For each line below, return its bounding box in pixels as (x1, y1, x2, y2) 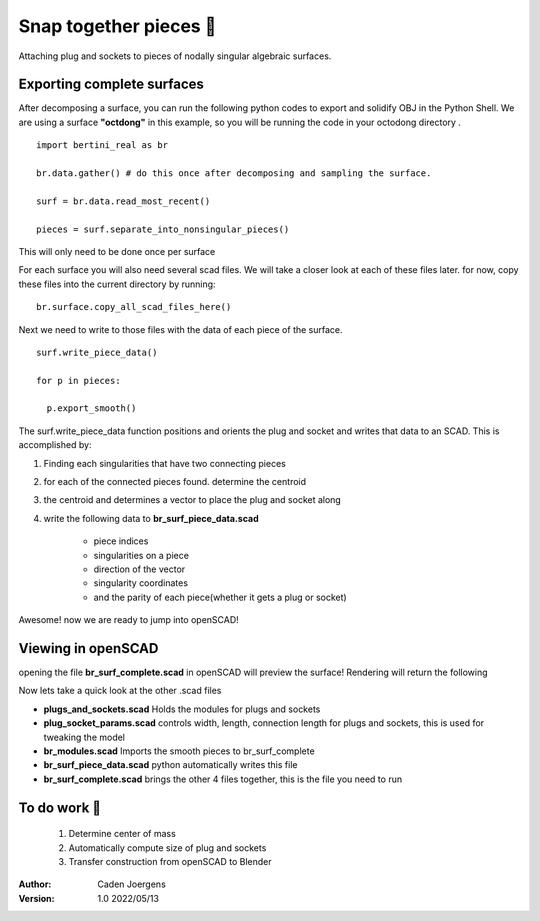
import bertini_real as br (36, 140, 169, 151)
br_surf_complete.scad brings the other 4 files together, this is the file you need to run (43, 773, 403, 785)
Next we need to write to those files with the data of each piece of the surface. (18, 323, 344, 335)
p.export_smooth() (46, 403, 137, 414)
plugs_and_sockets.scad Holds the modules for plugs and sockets (43, 703, 321, 715)
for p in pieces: (36, 375, 121, 386)
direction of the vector (93, 563, 186, 575)
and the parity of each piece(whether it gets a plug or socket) (93, 591, 347, 603)
